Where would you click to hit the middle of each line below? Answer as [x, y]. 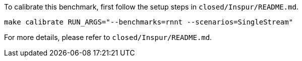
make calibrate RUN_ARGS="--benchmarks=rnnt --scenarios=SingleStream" [149, 22]
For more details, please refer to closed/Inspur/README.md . [108, 37]
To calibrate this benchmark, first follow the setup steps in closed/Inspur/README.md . [151, 7]
